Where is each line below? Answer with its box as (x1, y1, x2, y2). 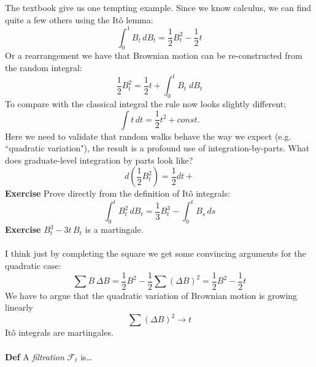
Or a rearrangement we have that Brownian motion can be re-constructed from (5, 49, 303, 62)
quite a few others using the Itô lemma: (5, 13, 153, 26)
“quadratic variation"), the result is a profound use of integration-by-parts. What (5, 142, 310, 154)
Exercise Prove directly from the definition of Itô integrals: (5, 187, 230, 200)
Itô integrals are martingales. (5, 326, 114, 339)
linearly (5, 301, 33, 314)
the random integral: (5, 61, 82, 74)
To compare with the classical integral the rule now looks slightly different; (5, 97, 287, 110)
